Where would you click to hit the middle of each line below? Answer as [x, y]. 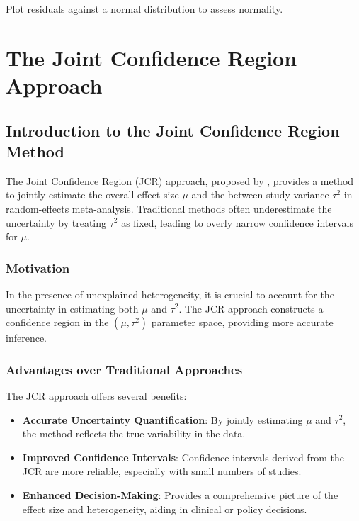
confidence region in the [57, 322]
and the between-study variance [260, 195]
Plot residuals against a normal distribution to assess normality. [144, 9]
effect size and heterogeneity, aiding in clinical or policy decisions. [165, 509]
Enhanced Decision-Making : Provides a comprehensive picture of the [180, 494]
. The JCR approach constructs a [251, 308]
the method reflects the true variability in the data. [134, 433]
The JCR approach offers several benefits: [96, 395]
